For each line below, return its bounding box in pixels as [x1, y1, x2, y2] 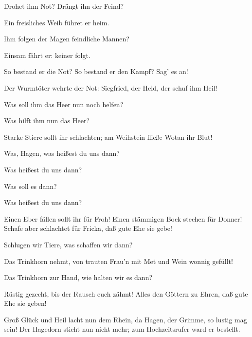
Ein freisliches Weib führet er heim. [4, 17, 109, 27]
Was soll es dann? [4, 181, 57, 191]
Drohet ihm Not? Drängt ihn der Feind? [4, 1, 124, 11]
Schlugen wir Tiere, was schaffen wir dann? [4, 239, 133, 249]
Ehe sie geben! [4, 298, 47, 308]
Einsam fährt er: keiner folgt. [4, 50, 90, 60]
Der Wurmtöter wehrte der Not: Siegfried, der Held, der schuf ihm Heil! [4, 82, 217, 93]
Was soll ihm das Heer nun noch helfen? [4, 99, 124, 109]
